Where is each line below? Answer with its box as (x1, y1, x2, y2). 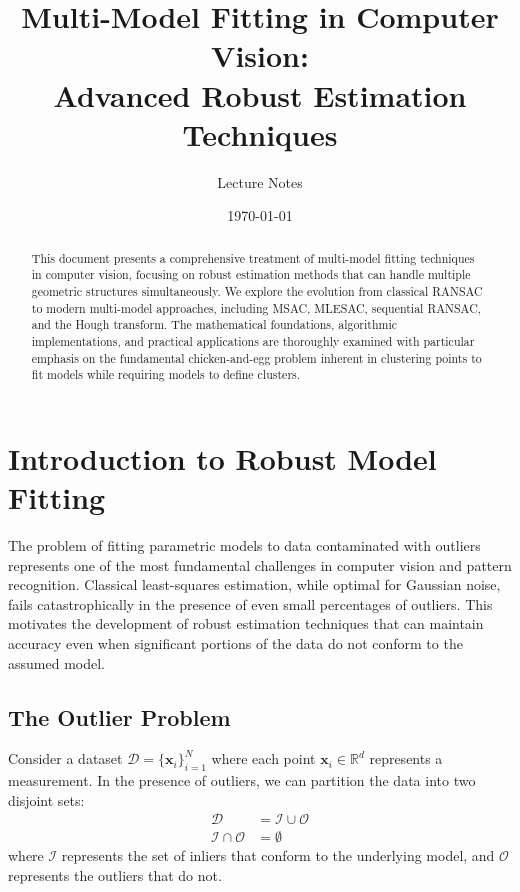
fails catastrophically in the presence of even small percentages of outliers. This (8, 593, 493, 614)
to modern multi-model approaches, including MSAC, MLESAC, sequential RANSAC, (31, 299, 482, 316)
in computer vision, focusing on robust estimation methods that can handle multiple (31, 266, 471, 283)
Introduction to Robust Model (8, 437, 437, 478)
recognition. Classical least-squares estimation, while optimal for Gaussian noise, (8, 574, 501, 595)
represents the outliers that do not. (8, 865, 222, 886)
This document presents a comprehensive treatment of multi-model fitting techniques (31, 249, 475, 266)
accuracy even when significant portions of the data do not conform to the (8, 633, 463, 654)
